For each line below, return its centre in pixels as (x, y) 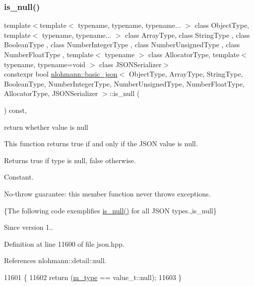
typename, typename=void (45, 64)
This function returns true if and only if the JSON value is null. (101, 143)
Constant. (19, 177)
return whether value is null (46, 127)
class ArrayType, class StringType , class (188, 35)
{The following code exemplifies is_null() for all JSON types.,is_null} (110, 210)
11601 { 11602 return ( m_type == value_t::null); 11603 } (93, 277)
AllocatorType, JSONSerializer (51, 93)
